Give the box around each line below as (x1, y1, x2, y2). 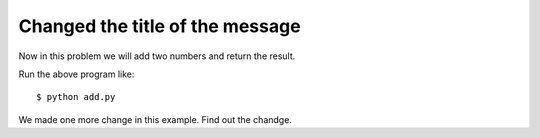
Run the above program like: (18, 68, 135, 80)
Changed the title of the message (18, 15, 301, 37)
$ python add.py (36, 91, 116, 103)
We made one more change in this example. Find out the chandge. (18, 113, 292, 125)
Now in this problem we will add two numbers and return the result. (18, 50, 296, 62)
